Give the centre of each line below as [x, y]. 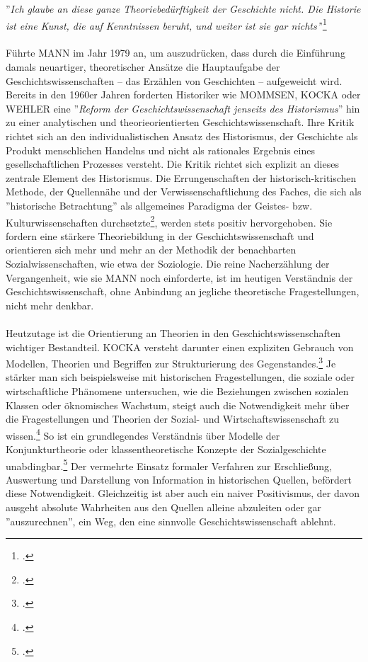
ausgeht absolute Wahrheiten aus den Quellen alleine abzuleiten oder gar [164, 507]
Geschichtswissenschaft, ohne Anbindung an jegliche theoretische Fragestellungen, [183, 291]
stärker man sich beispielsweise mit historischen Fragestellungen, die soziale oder [180, 377]
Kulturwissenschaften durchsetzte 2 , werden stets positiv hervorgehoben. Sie [169, 221]
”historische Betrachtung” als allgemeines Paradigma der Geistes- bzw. [159, 205]
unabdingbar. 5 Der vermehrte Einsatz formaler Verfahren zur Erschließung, [169, 464]
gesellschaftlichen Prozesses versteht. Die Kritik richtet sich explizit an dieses [172, 164]
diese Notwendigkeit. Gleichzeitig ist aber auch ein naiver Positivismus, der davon [183, 493]
